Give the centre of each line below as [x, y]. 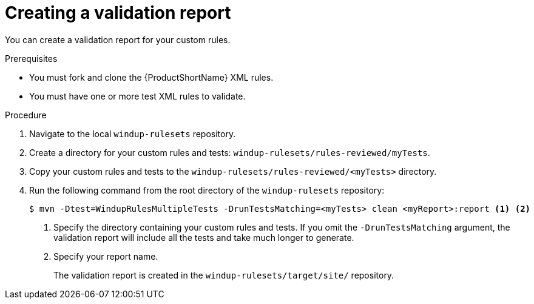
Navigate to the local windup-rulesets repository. [133, 133]
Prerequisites [31, 58]
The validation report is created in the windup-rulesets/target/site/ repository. [224, 275]
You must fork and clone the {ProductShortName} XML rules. [151, 77]
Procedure [26, 115]
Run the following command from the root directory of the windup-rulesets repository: [207, 190]
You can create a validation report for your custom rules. [118, 39]
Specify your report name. [106, 256]
